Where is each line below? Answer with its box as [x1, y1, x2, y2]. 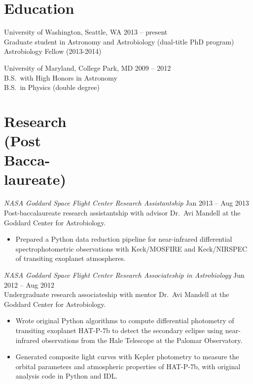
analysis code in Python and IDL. [15, 371, 118, 381]
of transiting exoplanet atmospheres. [15, 253, 126, 263]
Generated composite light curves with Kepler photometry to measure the [15, 351, 239, 362]
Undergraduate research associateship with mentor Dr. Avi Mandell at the [4, 289, 229, 299]
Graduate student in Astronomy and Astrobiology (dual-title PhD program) [4, 36, 234, 46]
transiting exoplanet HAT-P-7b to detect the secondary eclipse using [15, 325, 223, 335]
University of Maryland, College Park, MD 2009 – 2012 [4, 62, 171, 73]
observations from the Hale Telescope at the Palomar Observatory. [41, 335, 243, 345]
